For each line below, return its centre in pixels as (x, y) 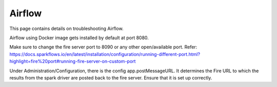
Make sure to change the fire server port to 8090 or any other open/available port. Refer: (103, 47)
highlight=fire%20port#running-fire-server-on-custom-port (73, 62)
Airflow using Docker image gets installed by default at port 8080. (79, 38)
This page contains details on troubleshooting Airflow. (66, 28)
